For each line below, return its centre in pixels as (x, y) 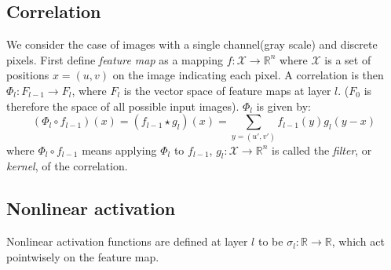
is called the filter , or (322, 150)
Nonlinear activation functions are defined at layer (127, 241)
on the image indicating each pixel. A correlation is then (248, 75)
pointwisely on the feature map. (83, 256)
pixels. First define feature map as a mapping (115, 59)
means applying (119, 150)
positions (28, 75)
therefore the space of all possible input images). (123, 106)
